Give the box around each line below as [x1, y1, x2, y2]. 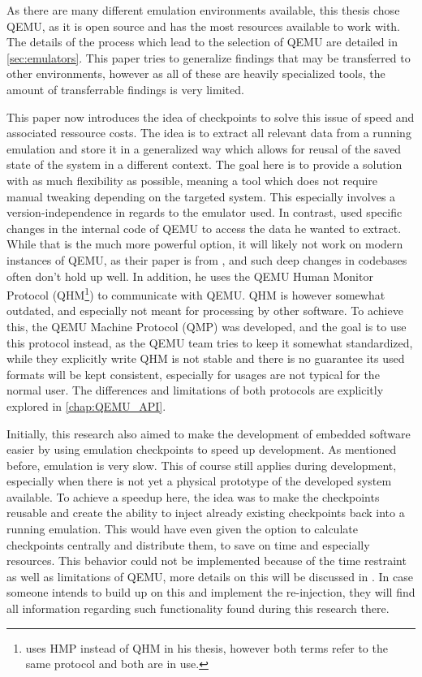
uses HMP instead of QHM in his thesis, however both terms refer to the [25, 639, 388, 656]
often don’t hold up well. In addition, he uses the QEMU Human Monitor [6, 267, 373, 284]
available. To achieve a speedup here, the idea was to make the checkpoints [6, 488, 380, 505]
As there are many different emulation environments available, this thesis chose [6, 2, 400, 18]
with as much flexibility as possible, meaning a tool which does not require [6, 171, 378, 188]
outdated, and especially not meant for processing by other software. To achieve [6, 302, 403, 319]
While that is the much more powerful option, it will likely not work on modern [6, 235, 403, 252]
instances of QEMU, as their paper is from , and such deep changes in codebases [6, 251, 407, 268]
